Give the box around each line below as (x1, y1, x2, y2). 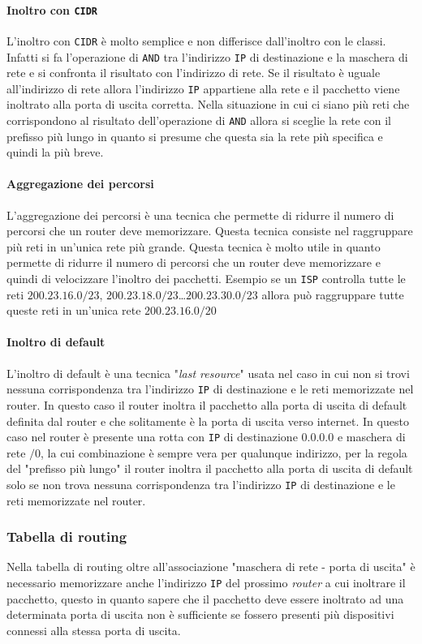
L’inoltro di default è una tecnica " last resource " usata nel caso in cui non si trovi (6, 364, 410, 381)
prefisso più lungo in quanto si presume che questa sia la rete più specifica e (6, 127, 383, 144)
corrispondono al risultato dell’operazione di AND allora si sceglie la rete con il (6, 112, 391, 129)
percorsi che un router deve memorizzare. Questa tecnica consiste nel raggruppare (6, 222, 413, 239)
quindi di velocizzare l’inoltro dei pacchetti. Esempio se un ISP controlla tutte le (6, 270, 406, 287)
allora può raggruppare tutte (261, 286, 404, 303)
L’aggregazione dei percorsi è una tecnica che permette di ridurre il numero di (6, 206, 394, 223)
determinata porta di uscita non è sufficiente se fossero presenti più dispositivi (6, 606, 394, 623)
